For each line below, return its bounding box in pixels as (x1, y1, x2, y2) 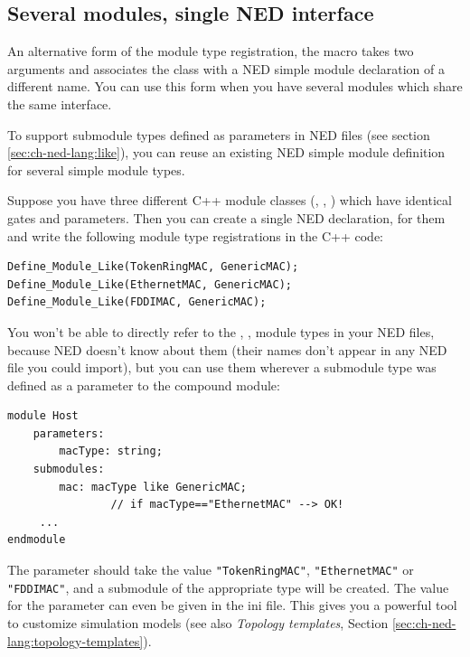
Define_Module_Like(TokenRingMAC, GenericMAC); (7, 260, 299, 274)
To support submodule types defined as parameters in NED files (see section (7, 125, 430, 144)
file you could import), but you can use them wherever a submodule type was (7, 358, 437, 377)
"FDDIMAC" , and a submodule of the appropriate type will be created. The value (7, 577, 449, 596)
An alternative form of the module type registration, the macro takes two (7, 42, 414, 61)
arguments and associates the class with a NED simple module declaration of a (7, 59, 445, 78)
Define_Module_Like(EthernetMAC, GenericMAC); (7, 277, 292, 291)
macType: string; (59, 445, 163, 458)
